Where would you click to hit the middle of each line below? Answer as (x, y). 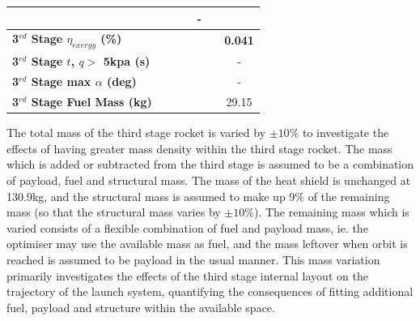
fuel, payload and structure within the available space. (141, 307)
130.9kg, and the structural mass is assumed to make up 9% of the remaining (198, 196)
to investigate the (346, 133)
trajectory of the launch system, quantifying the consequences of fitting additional (210, 291)
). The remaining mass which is (331, 212)
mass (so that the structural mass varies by (114, 212)
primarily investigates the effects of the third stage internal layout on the (187, 275)
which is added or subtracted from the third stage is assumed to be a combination (210, 164)
